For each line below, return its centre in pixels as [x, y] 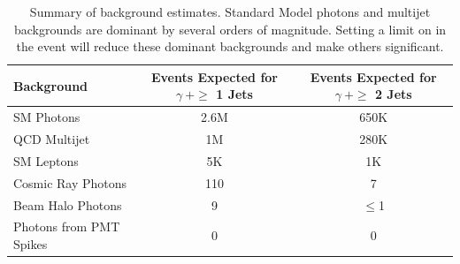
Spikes [31, 244]
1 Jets [234, 94]
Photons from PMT [67, 226]
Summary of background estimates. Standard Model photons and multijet [230, 11]
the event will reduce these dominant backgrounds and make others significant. [230, 46]
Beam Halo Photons [68, 204]
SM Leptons [46, 160]
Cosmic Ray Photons [70, 182]
